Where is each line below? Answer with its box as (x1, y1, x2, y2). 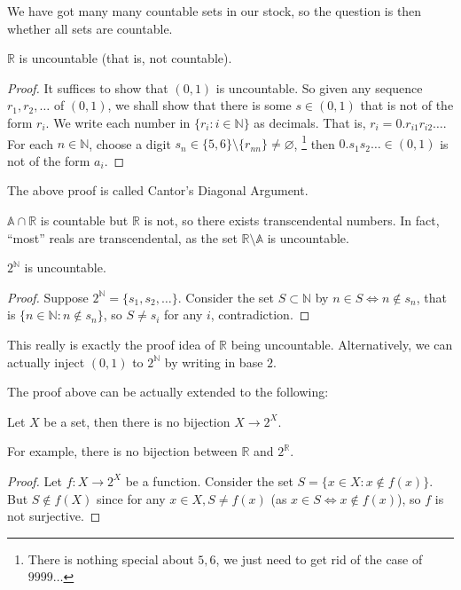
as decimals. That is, (254, 113, 366, 131)
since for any (97, 489, 166, 507)
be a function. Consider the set (125, 471, 293, 490)
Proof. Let (7, 471, 62, 490)
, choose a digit (89, 134, 171, 153)
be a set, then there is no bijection (43, 412, 230, 430)
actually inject (7, 352, 85, 371)
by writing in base (164, 352, 263, 371)
